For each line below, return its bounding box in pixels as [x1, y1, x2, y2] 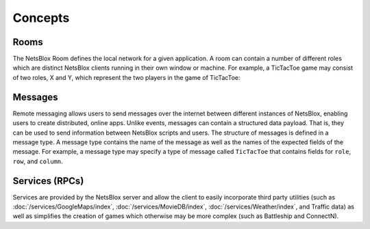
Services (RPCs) [12, 175, 84, 187]
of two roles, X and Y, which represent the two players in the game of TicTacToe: [12, 73, 241, 81]
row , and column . [12, 157, 63, 165]
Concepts [12, 10, 70, 25]
